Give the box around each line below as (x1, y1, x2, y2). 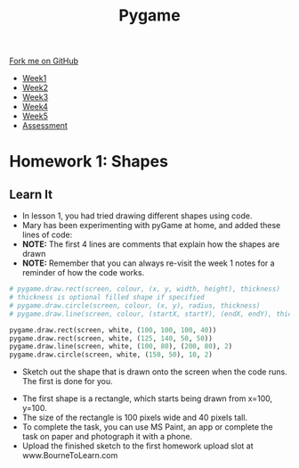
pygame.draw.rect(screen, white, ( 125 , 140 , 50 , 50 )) (9, 333, 214, 343)
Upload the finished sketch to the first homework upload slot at (21, 440, 254, 451)
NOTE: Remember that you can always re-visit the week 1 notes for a (21, 258, 275, 268)
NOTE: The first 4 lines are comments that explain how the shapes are (21, 239, 280, 250)
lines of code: (21, 229, 73, 241)
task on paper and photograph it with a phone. (21, 431, 193, 442)
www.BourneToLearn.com (21, 450, 118, 461)
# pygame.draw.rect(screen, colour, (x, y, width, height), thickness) (9, 284, 280, 294)
